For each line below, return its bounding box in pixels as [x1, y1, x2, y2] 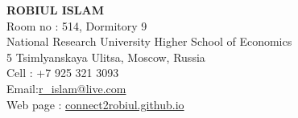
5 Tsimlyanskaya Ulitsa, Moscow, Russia [6, 48, 205, 65]
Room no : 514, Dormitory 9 [6, 17, 147, 34]
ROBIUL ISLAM [6, 2, 104, 18]
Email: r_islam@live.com [6, 79, 126, 96]
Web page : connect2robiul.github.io [6, 96, 184, 112]
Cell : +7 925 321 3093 [6, 64, 119, 81]
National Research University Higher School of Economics [6, 33, 292, 50]
